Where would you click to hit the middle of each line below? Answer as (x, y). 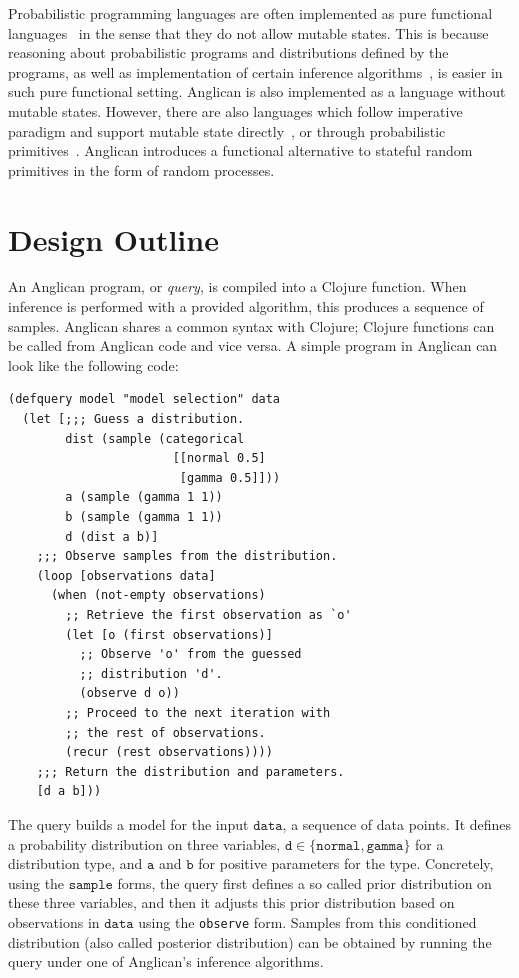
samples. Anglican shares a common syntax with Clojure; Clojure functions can (251, 325)
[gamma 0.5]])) (230, 477)
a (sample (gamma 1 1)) (144, 497)
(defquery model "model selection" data (144, 399)
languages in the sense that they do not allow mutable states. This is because (248, 32)
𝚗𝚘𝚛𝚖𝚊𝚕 (338, 845)
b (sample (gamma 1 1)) (144, 517)
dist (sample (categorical (155, 438)
